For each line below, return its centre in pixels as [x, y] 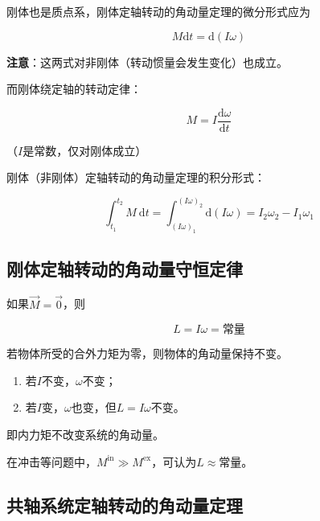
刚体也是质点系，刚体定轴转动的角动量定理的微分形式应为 [158, 11]
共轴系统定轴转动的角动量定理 [125, 505]
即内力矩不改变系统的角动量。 [85, 435]
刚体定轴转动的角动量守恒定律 [125, 268]
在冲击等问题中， [51, 461]
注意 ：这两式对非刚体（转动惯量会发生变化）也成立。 [147, 62]
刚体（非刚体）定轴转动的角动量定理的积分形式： [136, 177]
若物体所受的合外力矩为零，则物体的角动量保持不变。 [147, 353]
